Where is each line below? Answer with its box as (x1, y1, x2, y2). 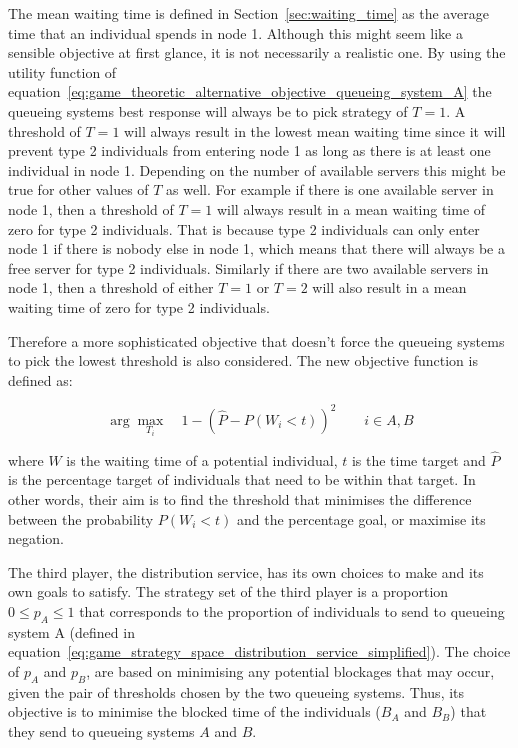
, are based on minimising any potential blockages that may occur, (86, 661, 495, 681)
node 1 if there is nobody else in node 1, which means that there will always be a (8, 238, 505, 259)
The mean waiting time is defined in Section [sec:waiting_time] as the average (8, 3, 489, 23)
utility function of (8, 61, 117, 82)
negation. (8, 528, 65, 549)
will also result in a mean (312, 277, 467, 298)
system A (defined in (8, 621, 135, 642)
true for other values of (8, 179, 149, 200)
